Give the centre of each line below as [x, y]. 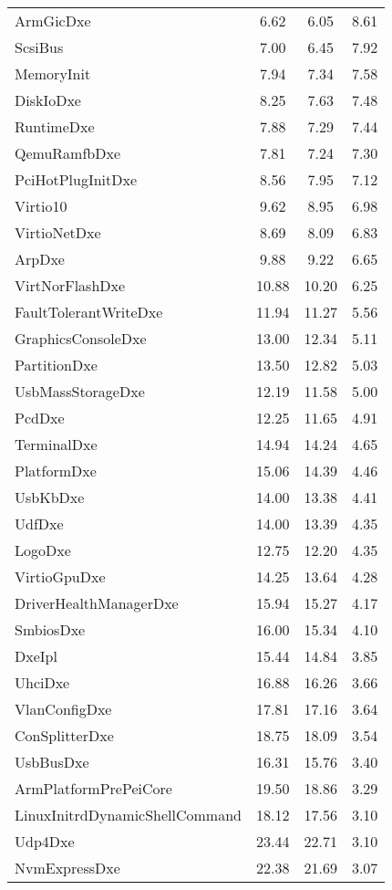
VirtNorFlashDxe [70, 285]
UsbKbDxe [50, 497]
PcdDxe [40, 418]
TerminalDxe [56, 444]
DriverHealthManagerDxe [97, 603]
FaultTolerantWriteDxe [89, 312]
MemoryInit [53, 73]
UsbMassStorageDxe [80, 391]
